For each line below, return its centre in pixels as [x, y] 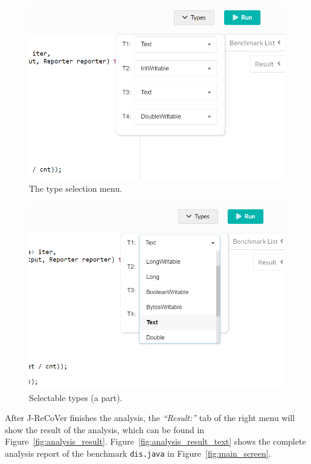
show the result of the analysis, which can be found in [105, 429]
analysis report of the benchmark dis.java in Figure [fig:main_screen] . [138, 453]
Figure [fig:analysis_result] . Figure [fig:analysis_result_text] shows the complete [155, 441]
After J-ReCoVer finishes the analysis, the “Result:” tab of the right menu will [150, 418]
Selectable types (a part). [76, 397]
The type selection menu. [76, 188]
